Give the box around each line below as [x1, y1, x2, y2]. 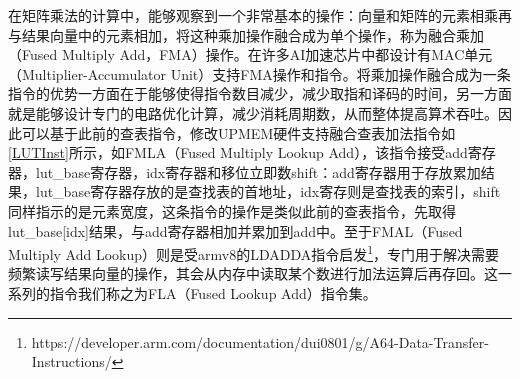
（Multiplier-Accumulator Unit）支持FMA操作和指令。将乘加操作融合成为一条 [8, 63, 511, 84]
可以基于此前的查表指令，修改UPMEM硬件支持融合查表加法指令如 [21, 122, 456, 143]
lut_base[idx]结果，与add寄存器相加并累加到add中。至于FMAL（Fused [8, 220, 463, 241]
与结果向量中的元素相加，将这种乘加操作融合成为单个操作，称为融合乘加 [8, 24, 484, 45]
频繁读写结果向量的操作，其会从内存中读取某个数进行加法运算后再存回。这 [8, 263, 498, 284]
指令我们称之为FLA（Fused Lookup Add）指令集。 [49, 282, 377, 303]
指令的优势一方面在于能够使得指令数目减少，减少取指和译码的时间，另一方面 [8, 83, 512, 104]
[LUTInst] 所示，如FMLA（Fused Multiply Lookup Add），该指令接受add [8, 142, 468, 163]
